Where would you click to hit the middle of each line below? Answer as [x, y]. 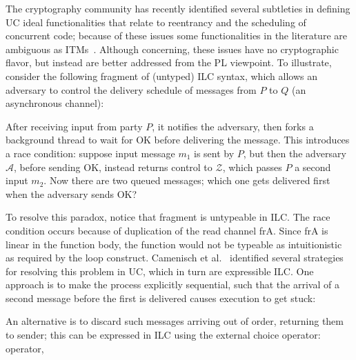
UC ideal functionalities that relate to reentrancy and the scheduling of [156, 22]
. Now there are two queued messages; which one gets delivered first [187, 180]
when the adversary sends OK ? [71, 193]
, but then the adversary [295, 153]
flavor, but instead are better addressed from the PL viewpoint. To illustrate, [169, 62]
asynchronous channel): [55, 103]
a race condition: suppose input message [90, 153]
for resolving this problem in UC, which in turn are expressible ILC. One [160, 271]
